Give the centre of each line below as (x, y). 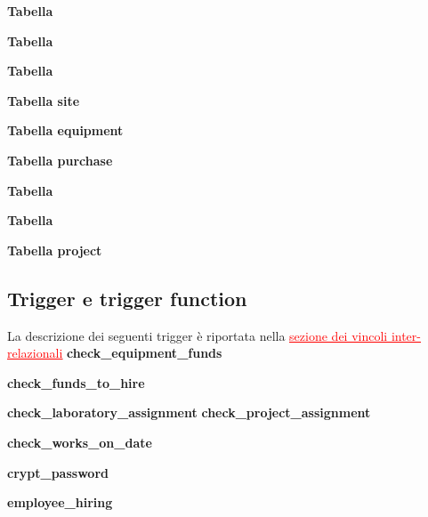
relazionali (35, 353)
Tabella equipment (65, 130)
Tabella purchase (60, 160)
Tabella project (55, 250)
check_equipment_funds (144, 353)
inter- (406, 335)
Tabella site (44, 100)
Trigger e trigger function (127, 298)
